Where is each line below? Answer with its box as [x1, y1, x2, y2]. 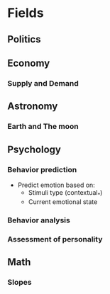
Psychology [7, 143, 62, 155]
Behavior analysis [7, 215, 71, 225]
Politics [7, 33, 41, 45]
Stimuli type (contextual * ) [28, 188, 103, 198]
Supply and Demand [7, 78, 79, 88]
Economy [7, 57, 50, 69]
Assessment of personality [7, 234, 103, 244]
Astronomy [7, 101, 58, 113]
